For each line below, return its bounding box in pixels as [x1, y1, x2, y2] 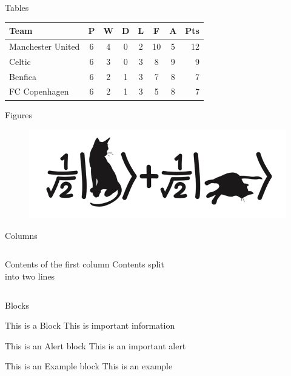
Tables [5, 1, 29, 13]
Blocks [5, 298, 29, 311]
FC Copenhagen [9, 85, 69, 98]
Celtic [9, 55, 31, 67]
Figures [5, 108, 33, 121]
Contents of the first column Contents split [5, 258, 164, 270]
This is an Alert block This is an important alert [5, 339, 186, 352]
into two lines [5, 270, 55, 283]
